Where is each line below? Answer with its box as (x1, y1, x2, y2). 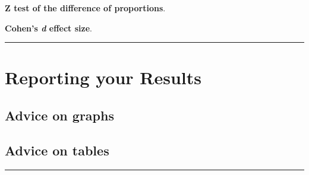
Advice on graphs (5, 106, 114, 124)
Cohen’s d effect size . (5, 21, 92, 34)
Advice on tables (5, 141, 109, 159)
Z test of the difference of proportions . (5, 2, 166, 14)
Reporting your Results (5, 65, 202, 90)
